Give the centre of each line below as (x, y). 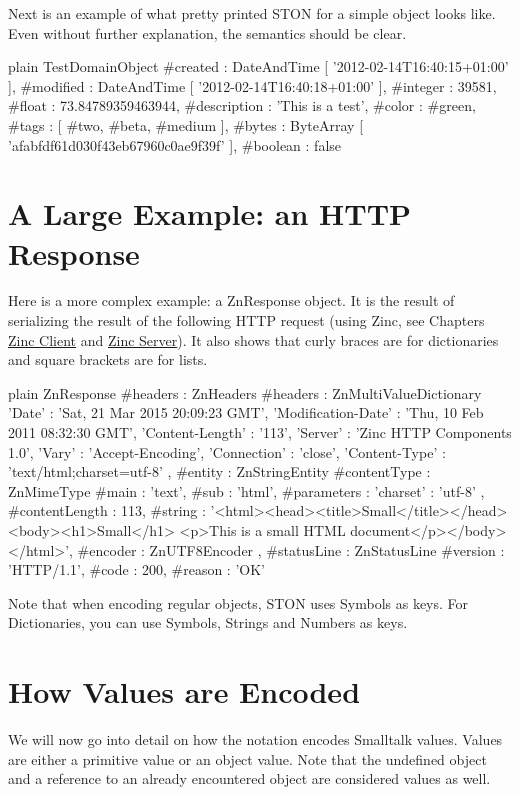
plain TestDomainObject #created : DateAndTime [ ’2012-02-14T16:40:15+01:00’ (258, 66)
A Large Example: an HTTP (210, 213)
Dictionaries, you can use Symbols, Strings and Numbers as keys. (208, 622)
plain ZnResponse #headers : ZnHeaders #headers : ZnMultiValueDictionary (245, 392)
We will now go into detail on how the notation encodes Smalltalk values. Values (255, 739)
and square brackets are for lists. (108, 359)
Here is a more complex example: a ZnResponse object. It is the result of (231, 300)
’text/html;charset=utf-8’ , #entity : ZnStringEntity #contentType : (219, 471)
